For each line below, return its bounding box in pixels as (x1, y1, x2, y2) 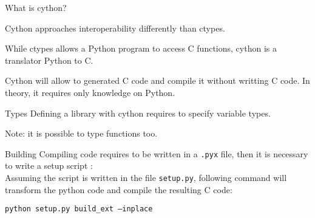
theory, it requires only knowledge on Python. (5, 86, 175, 98)
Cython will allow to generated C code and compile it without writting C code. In (5, 74, 310, 87)
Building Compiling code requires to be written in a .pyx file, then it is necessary (5, 147, 308, 160)
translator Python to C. (5, 53, 93, 66)
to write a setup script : (5, 159, 93, 172)
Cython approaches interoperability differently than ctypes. (5, 21, 225, 34)
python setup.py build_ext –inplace (5, 205, 153, 214)
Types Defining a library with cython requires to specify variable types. (5, 106, 271, 119)
